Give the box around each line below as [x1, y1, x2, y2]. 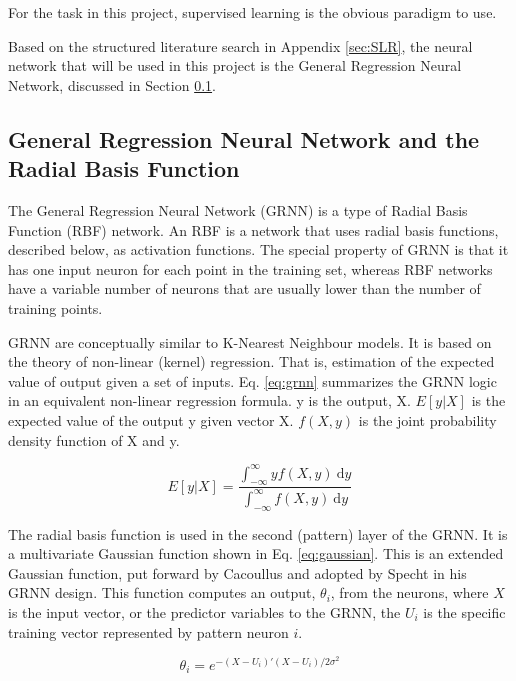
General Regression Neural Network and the [8, 123, 480, 154]
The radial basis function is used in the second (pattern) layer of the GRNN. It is [8, 523, 508, 544]
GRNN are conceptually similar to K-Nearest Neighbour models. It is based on [8, 331, 492, 352]
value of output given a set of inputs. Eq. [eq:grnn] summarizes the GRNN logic [8, 370, 497, 391]
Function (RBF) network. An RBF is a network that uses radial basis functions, [8, 219, 499, 240]
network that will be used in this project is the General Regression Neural [8, 55, 462, 76]
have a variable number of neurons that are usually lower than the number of [8, 278, 481, 299]
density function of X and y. [8, 429, 180, 450]
